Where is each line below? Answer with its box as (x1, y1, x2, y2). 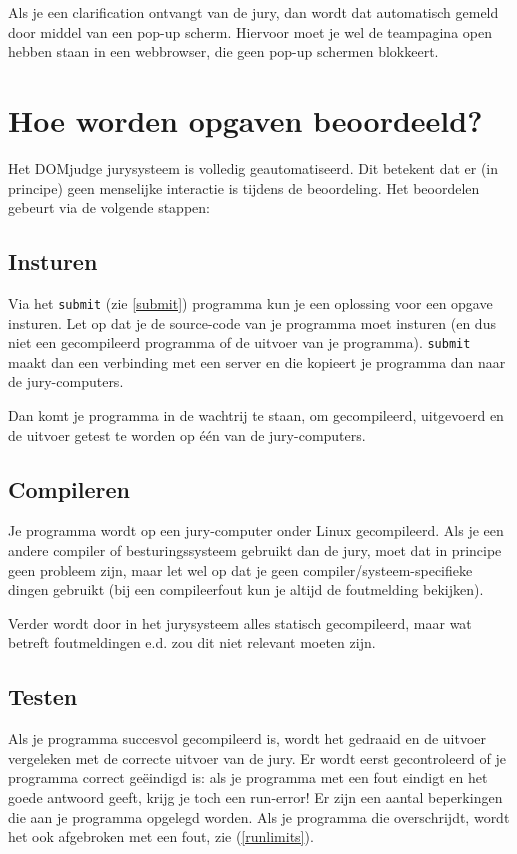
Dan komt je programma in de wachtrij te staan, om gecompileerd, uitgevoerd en (8, 404, 504, 425)
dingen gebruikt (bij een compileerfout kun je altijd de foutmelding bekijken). (8, 579, 484, 600)
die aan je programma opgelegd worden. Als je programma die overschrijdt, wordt (8, 806, 510, 827)
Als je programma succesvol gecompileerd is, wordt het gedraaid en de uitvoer (8, 728, 487, 749)
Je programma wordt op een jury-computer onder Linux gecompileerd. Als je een (8, 520, 504, 541)
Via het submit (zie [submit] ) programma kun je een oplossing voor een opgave (8, 292, 493, 313)
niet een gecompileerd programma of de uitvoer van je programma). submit (8, 332, 471, 353)
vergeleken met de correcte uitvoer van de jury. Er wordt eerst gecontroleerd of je (8, 747, 507, 768)
